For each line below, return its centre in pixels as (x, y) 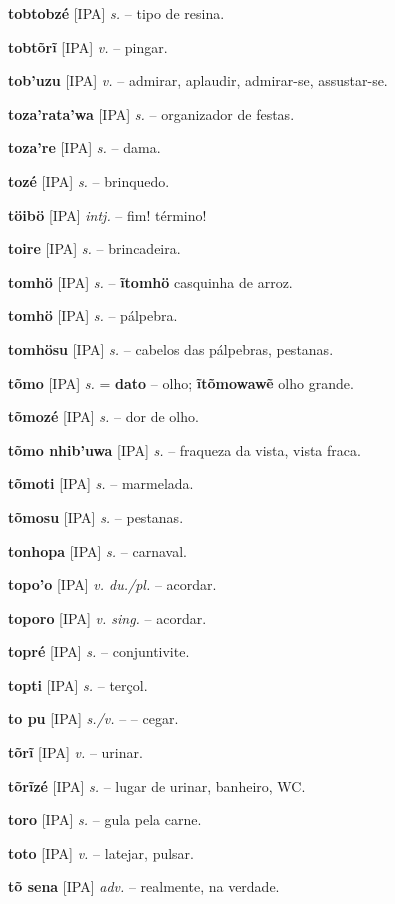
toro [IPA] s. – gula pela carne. (105, 819)
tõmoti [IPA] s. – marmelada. (101, 483)
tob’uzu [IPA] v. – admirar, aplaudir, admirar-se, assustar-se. (198, 80)
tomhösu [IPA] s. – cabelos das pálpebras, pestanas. (171, 348)
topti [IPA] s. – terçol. (78, 684)
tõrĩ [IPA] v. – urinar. (75, 752)
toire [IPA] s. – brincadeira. (94, 248)
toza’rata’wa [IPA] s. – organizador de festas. (151, 113)
